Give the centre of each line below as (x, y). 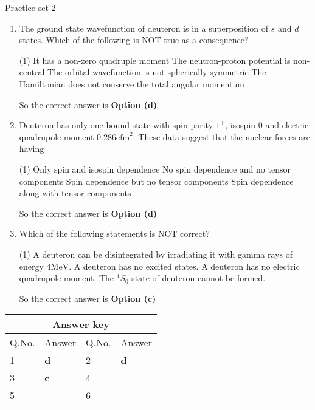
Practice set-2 (30, 7)
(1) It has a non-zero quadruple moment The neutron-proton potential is (155, 60)
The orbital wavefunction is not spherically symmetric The (157, 72)
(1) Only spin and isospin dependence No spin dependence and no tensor (155, 169)
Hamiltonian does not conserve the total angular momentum (132, 84)
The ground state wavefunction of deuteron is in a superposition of (144, 28)
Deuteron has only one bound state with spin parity (116, 125)
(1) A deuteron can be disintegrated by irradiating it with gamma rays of (156, 254)
